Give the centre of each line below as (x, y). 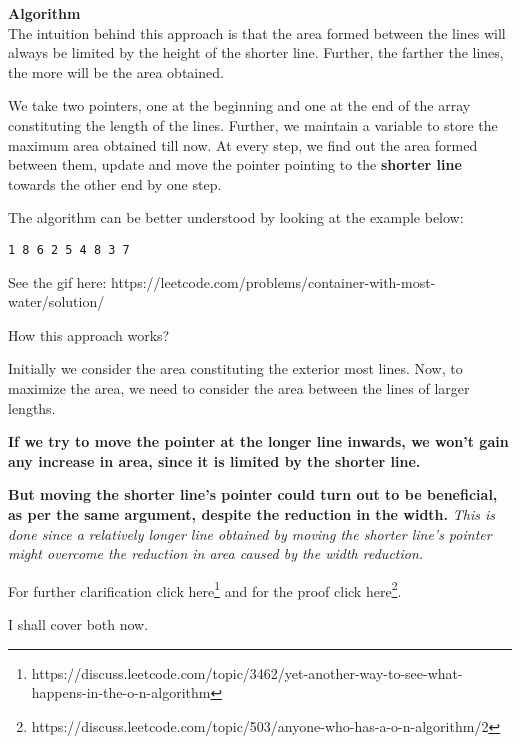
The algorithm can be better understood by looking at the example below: (236, 217)
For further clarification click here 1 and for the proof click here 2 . (205, 589)
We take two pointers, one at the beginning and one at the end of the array (239, 105)
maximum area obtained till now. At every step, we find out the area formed (243, 144)
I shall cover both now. (78, 623)
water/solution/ (56, 301)
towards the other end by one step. (115, 183)
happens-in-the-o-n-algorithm (121, 692)
